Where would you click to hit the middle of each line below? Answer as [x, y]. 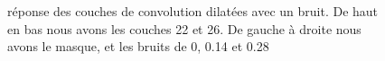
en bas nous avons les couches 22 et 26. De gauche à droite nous [184, 28]
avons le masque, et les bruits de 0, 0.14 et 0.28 [138, 46]
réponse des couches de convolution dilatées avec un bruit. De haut [193, 11]
